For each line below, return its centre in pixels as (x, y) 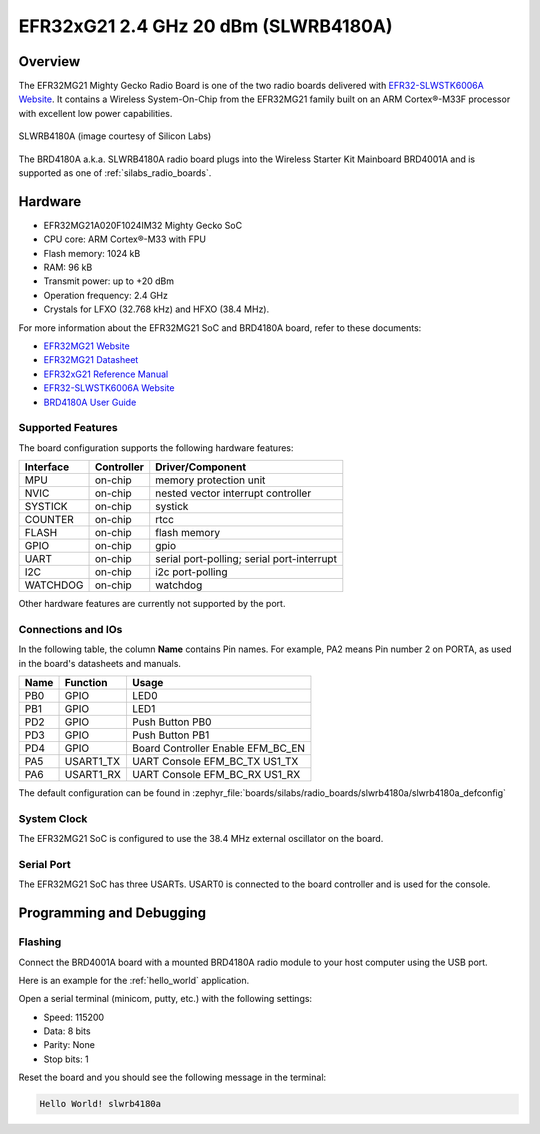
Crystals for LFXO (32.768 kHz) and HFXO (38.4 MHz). (156, 309)
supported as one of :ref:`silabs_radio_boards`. (115, 173)
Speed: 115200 (74, 1017)
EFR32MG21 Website (86, 346)
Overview (49, 61)
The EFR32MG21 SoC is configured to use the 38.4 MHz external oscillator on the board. (201, 839)
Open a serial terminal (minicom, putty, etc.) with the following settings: (165, 999)
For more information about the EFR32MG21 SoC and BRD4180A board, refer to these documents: (220, 327)
